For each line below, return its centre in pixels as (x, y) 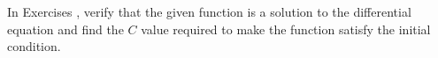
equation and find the (65, 29)
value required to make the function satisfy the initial (286, 29)
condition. (34, 46)
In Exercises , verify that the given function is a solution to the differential (209, 11)
